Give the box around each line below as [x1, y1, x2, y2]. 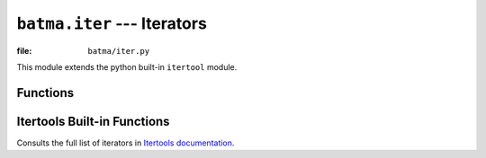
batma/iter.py [87, 46, 150, 56]
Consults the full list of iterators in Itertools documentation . [16, 137, 235, 148]
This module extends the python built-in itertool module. [16, 61, 238, 72]
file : [16, 45, 32, 56]
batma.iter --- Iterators [16, 13, 207, 33]
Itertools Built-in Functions [16, 113, 170, 129]
